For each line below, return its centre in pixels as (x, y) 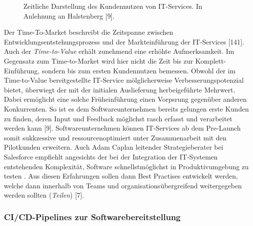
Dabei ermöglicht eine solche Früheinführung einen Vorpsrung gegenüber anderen (126, 99)
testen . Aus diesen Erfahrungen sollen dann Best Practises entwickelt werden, (121, 176)
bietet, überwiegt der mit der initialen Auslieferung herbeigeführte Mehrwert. (120, 89)
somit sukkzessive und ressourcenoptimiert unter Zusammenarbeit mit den (115, 137)
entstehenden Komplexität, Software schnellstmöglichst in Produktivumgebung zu (126, 166)
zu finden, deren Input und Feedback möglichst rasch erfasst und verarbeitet (118, 118)
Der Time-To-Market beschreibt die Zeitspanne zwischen (89, 32)
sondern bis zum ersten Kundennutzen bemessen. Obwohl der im (139, 70)
